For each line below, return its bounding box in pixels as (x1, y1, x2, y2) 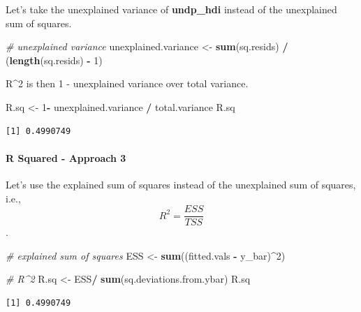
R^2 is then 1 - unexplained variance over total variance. (6, 76, 249, 91)
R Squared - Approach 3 (6, 150, 126, 165)
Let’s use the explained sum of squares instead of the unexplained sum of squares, (6, 177, 356, 191)
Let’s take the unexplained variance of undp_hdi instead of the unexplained (6, 2, 337, 16)
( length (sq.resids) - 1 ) (6, 52, 103, 67)
